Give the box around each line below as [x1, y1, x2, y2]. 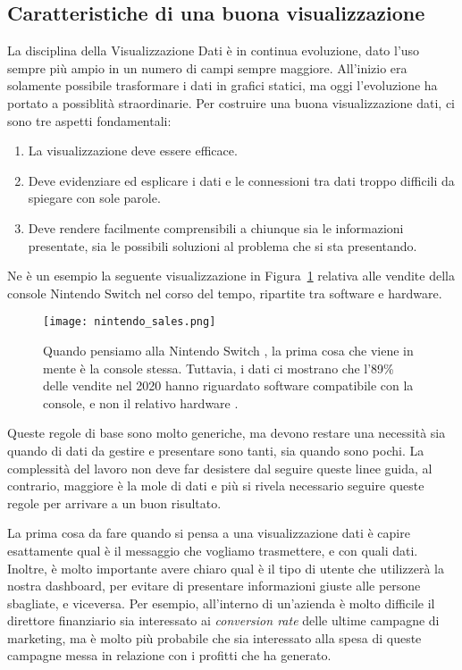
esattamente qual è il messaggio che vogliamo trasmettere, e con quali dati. [7, 540, 418, 559]
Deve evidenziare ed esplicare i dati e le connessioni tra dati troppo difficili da [28, 171, 455, 189]
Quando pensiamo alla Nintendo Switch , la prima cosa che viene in [43, 340, 414, 359]
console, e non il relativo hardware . [43, 393, 239, 412]
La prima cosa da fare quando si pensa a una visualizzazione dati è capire [7, 523, 410, 542]
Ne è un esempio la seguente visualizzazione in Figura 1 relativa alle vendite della [7, 266, 455, 285]
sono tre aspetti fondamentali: [7, 111, 172, 130]
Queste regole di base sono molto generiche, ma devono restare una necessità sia [7, 423, 446, 442]
